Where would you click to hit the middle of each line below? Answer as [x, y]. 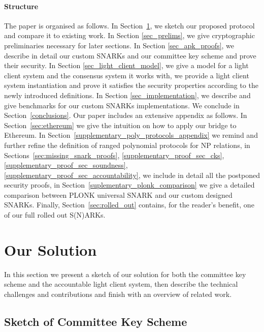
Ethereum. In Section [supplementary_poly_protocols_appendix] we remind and [131, 135]
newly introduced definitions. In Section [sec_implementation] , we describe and [127, 95]
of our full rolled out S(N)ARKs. [55, 215]
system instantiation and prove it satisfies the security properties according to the [131, 85]
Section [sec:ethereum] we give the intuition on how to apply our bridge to [120, 125]
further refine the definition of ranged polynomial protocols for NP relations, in [127, 145]
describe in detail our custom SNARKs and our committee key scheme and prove [130, 55]
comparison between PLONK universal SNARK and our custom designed [118, 194]
